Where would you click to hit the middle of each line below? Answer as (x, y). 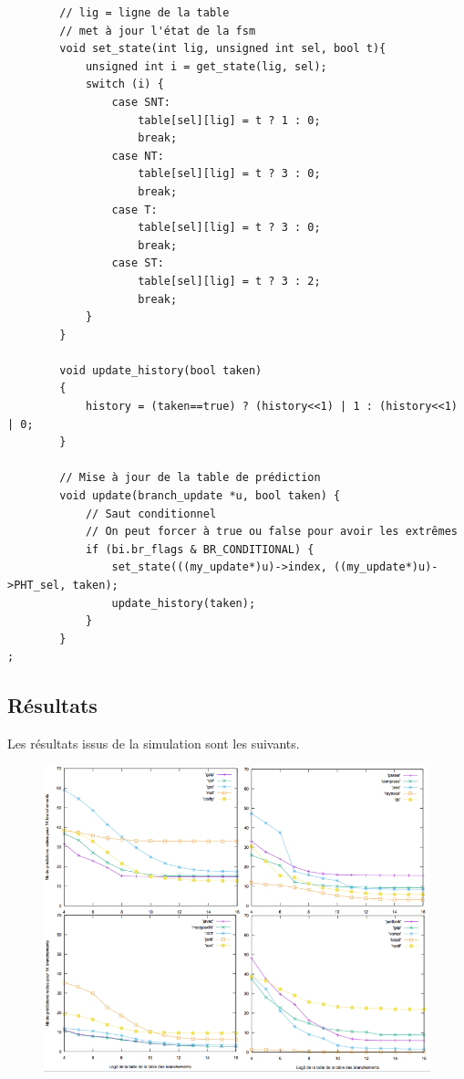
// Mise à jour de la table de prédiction (190, 478)
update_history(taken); (184, 603)
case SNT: (141, 102)
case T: (134, 210)
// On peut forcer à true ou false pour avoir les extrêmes (271, 532)
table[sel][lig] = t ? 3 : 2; (229, 281)
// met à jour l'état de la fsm (158, 31)
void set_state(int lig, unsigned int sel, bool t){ (223, 49)
